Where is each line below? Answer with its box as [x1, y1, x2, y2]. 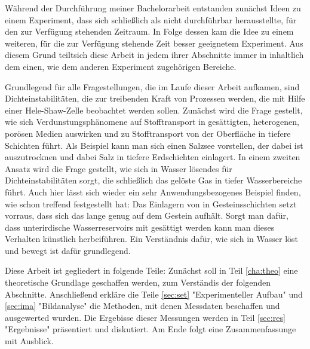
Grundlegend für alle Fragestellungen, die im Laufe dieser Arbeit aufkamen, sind [5, 80, 300, 93]
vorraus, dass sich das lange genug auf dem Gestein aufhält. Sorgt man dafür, [5, 209, 288, 222]
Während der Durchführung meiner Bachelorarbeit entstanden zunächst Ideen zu [5, 2, 301, 14]
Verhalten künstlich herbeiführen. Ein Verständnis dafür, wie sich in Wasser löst [5, 232, 299, 245]
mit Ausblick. [5, 335, 54, 347]
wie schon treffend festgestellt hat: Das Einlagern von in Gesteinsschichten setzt [5, 197, 297, 210]
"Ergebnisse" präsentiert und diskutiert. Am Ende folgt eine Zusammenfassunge [5, 323, 296, 335]
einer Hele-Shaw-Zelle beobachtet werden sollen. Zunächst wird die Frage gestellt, [5, 103, 303, 116]
